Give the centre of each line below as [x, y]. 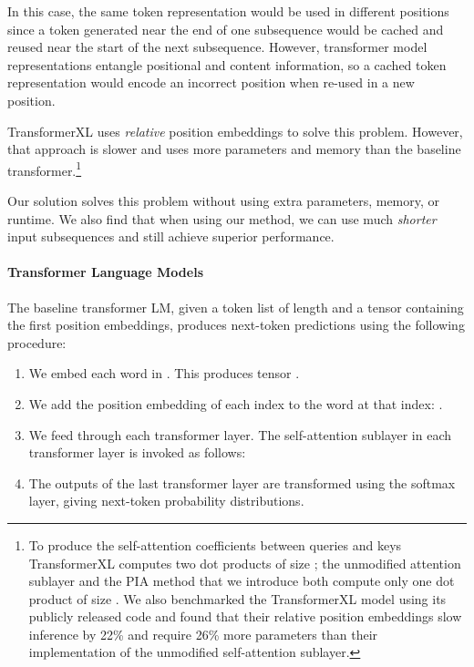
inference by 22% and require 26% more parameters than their [203, 634]
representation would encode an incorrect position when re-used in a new [211, 82]
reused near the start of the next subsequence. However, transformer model [217, 47]
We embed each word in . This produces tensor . [164, 373]
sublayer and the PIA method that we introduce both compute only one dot [242, 581]
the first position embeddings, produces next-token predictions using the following [236, 325]
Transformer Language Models [106, 272]
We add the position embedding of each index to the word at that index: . [236, 403]
